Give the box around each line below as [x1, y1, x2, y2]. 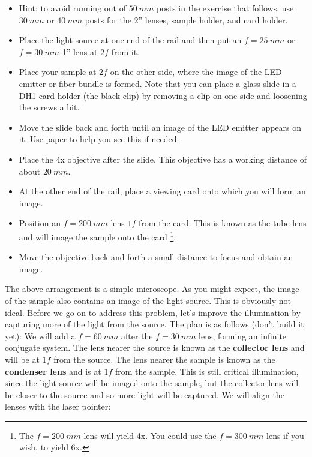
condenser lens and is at [5, 365, 101, 377]
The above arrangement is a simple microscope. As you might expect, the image [5, 282, 299, 295]
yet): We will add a [5, 329, 76, 342]
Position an [19, 217, 61, 229]
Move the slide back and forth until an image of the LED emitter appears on [19, 121, 302, 133]
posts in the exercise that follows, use [157, 2, 294, 14]
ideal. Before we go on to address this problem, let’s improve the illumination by [5, 306, 301, 318]
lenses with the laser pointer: [5, 400, 111, 413]
